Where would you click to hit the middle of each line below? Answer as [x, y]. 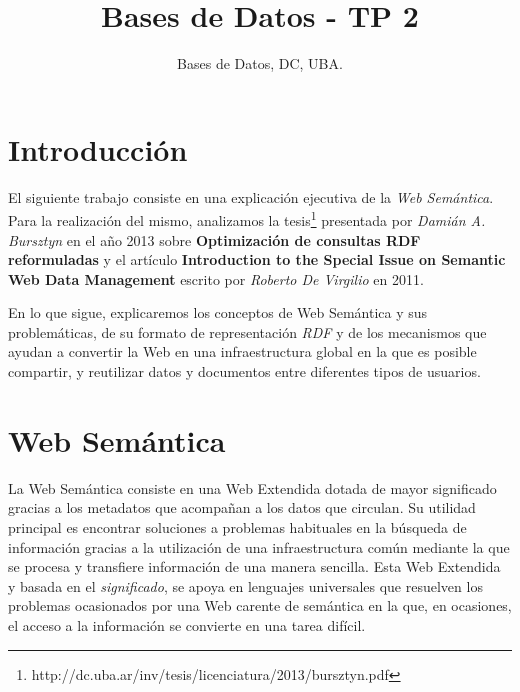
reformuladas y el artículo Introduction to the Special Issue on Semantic [257, 259]
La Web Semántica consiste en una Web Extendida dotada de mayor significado [252, 487]
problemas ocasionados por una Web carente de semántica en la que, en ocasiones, [260, 605]
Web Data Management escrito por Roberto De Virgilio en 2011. [216, 278]
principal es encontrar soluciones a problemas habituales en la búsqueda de [237, 526]
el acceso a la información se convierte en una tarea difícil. [187, 624]
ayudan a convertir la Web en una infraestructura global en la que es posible [242, 351]
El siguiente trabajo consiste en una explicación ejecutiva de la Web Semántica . [251, 196]
